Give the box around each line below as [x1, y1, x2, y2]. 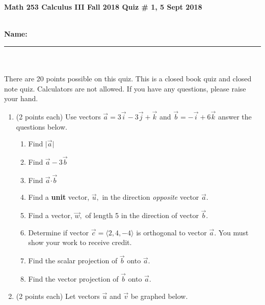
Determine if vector [28, 227, 89, 237]
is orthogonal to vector [136, 227, 207, 237]
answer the [218, 111, 252, 121]
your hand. [4, 93, 38, 104]
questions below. [16, 121, 67, 132]
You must [218, 227, 249, 237]
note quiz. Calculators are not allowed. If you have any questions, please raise [4, 83, 246, 94]
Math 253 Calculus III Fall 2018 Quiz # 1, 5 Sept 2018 [4, 2, 202, 12]
